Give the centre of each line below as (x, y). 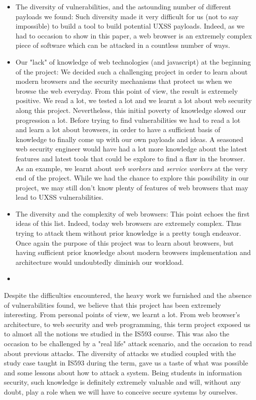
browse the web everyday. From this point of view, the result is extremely (127, 91)
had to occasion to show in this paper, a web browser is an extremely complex (134, 35)
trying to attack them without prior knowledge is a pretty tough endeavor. (128, 233)
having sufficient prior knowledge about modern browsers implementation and (133, 252)
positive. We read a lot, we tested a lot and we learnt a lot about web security (134, 100)
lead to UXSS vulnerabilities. (59, 197)
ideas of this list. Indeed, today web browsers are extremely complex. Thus (128, 223)
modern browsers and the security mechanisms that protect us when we (124, 81)
